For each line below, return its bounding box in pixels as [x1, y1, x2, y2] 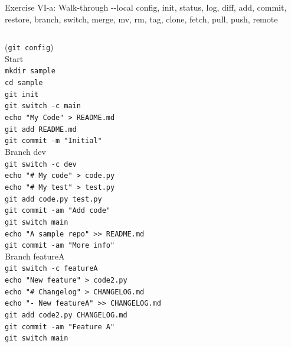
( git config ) [5, 41, 54, 53]
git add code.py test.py [5, 194, 102, 203]
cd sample [5, 79, 43, 87]
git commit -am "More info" [5, 241, 115, 250]
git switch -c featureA [5, 264, 98, 273]
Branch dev [5, 145, 46, 158]
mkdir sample [5, 67, 55, 76]
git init [5, 90, 39, 99]
